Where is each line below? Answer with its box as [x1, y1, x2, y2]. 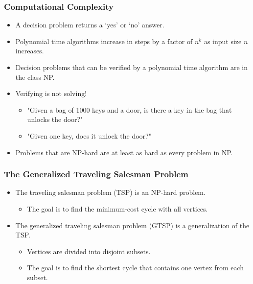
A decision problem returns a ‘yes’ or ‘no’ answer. [15, 20, 164, 30]
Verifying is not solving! [15, 88, 87, 98]
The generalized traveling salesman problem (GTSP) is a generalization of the [15, 220, 250, 230]
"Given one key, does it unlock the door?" [27, 130, 151, 141]
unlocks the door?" [27, 114, 83, 124]
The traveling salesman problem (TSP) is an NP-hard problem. [15, 187, 206, 197]
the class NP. [15, 71, 55, 82]
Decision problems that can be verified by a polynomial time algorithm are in [15, 62, 248, 72]
